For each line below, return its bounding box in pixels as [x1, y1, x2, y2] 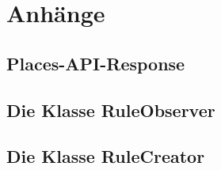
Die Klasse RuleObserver [6, 97, 215, 122]
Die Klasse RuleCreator [6, 144, 205, 168]
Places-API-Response [6, 51, 185, 75]
